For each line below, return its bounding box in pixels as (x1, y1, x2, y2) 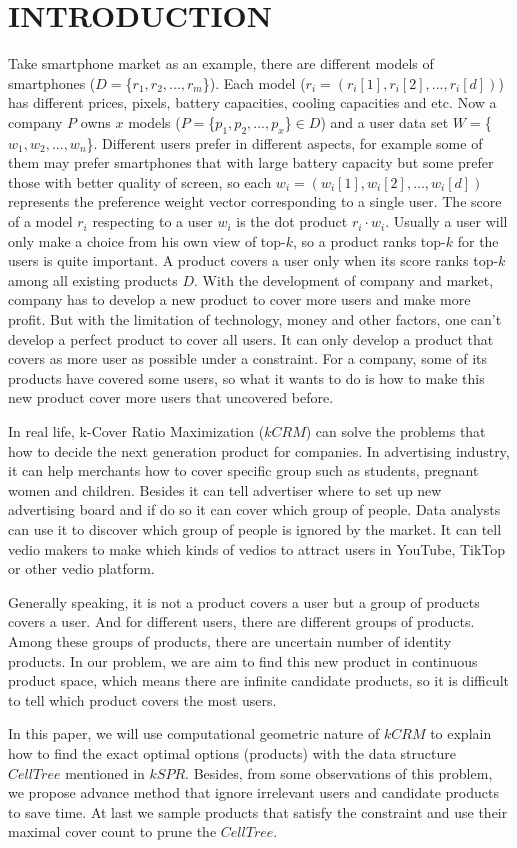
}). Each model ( (202, 72, 306, 93)
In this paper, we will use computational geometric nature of (8, 723, 380, 744)
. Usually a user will (385, 211, 508, 232)
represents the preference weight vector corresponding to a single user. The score (8, 191, 502, 212)
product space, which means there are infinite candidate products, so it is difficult (8, 670, 510, 691)
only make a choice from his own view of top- (8, 230, 286, 251)
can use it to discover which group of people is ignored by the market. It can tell (8, 518, 502, 539)
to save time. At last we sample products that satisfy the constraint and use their (8, 801, 508, 822)
